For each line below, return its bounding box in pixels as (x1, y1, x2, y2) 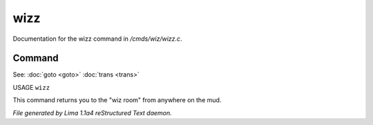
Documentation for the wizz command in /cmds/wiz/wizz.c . (12, 35, 182, 43)
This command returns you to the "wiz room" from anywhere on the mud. (12, 96, 222, 104)
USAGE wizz (12, 83, 50, 91)
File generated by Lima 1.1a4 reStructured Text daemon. (12, 108, 172, 117)
